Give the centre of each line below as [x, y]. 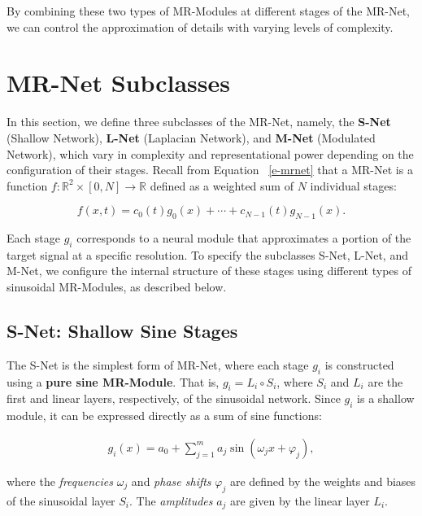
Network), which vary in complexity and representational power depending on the [210, 153]
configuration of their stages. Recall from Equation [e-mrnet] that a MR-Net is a [210, 170]
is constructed [359, 364]
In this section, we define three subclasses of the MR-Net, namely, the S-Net [199, 122]
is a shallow [386, 398]
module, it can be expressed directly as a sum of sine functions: [164, 415]
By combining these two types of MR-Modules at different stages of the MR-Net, [209, 11]
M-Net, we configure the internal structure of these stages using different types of [209, 271]
